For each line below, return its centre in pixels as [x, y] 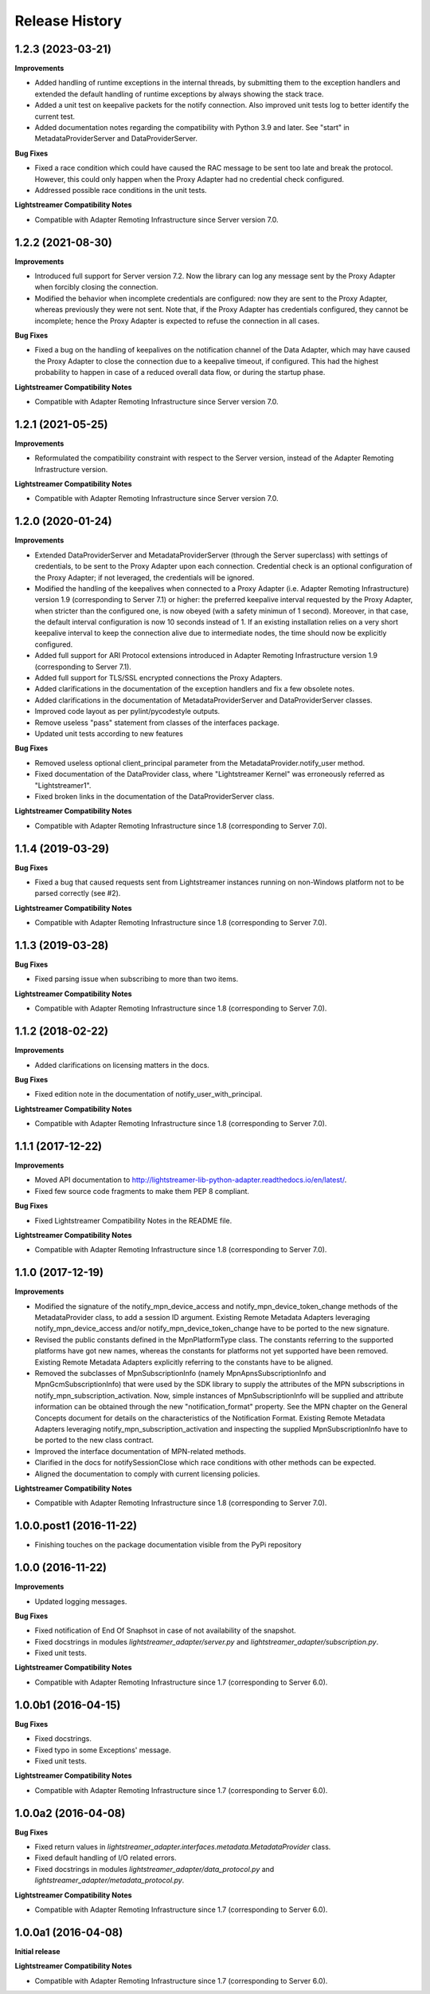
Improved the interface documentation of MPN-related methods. [141, 1451]
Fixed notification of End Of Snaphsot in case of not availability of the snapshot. [165, 1630]
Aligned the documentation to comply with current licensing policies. [147, 1474]
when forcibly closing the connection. [96, 287]
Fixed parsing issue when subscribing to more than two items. [137, 979]
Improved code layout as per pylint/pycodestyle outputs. [127, 711]
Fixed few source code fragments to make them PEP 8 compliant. [142, 1191]
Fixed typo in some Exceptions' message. [103, 1750]
